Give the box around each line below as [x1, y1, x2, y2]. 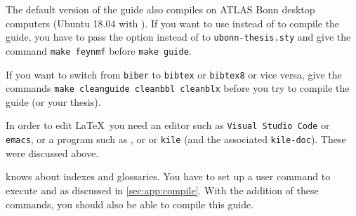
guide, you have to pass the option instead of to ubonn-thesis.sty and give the [6, 29, 351, 44]
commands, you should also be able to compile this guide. [6, 196, 254, 211]
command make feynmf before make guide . [6, 43, 192, 58]
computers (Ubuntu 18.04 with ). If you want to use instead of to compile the [6, 15, 340, 30]
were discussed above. [6, 145, 99, 160]
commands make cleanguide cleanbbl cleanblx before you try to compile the [6, 81, 350, 95]
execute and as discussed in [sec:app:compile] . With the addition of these [6, 182, 319, 197]
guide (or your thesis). [6, 94, 101, 109]
